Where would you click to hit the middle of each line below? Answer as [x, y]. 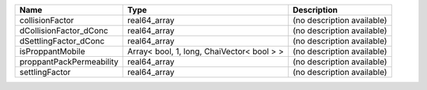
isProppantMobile [52, 51]
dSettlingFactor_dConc [62, 41]
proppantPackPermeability [69, 62]
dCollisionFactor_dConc [64, 30]
